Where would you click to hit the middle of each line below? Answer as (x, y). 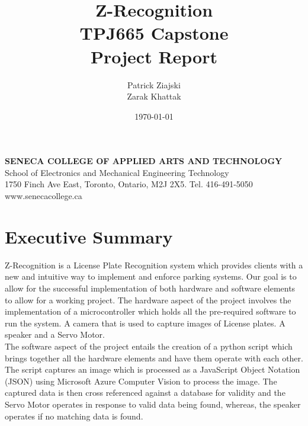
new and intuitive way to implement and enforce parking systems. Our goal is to (151, 276)
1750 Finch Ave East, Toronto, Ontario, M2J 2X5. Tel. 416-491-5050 (129, 184)
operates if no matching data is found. (74, 416)
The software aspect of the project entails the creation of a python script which (149, 346)
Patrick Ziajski (154, 84)
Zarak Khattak (154, 96)
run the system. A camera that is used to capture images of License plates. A (145, 323)
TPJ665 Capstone (154, 33)
